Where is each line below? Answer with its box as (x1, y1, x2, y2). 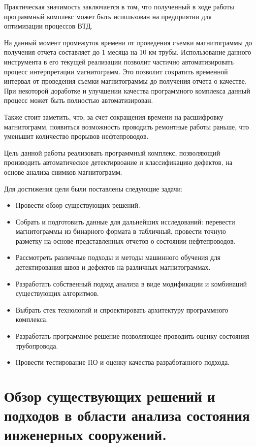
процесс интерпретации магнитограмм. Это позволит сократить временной (4, 66, 228, 76)
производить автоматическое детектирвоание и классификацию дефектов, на (4, 157, 232, 167)
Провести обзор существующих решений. (15, 200, 140, 210)
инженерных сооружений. (4, 424, 167, 445)
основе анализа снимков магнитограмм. (4, 166, 123, 177)
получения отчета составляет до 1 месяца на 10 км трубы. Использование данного (4, 47, 252, 57)
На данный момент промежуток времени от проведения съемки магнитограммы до (4, 37, 252, 47)
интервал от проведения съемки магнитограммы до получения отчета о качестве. (4, 76, 247, 86)
